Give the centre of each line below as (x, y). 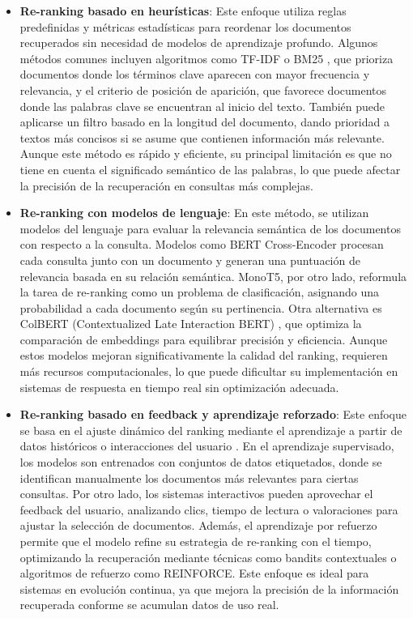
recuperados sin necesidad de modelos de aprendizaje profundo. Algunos (199, 43)
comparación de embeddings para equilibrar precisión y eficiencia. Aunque (204, 339)
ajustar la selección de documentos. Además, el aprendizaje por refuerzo (198, 525)
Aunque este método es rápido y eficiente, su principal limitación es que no (206, 153)
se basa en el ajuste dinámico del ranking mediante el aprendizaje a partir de (211, 430)
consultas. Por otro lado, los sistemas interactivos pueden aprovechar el (196, 494)
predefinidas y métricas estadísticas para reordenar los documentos (185, 26)
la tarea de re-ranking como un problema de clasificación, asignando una (200, 292)
